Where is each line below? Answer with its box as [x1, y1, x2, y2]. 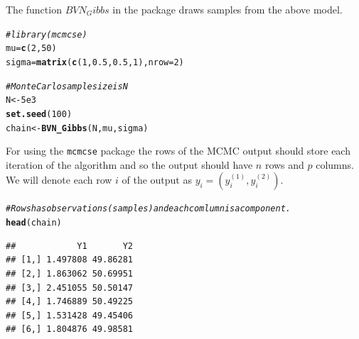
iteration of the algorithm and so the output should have [6, 157, 253, 172]
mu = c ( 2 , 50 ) [6, 43, 57, 54]
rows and [264, 157, 304, 172]
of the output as [122, 172, 192, 187]
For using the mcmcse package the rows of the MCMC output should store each [6, 143, 350, 158]
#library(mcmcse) [6, 29, 87, 40]
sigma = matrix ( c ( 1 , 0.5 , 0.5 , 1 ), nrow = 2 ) [6, 57, 184, 67]
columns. [316, 157, 354, 172]
